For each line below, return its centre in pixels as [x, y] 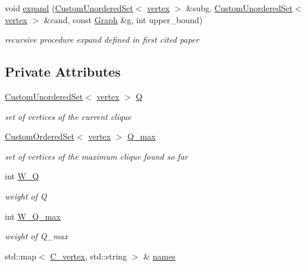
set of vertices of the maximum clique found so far [96, 156]
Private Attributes [63, 72]
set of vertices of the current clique [68, 116]
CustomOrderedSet [40, 136]
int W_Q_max [33, 216]
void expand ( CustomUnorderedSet [69, 8]
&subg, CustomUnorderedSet [239, 8]
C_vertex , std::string [88, 256]
